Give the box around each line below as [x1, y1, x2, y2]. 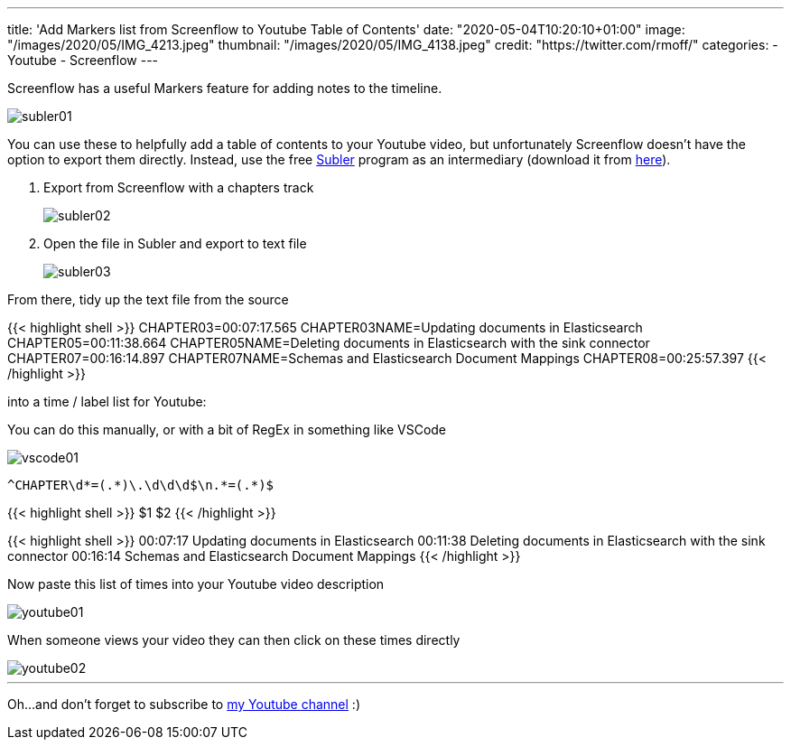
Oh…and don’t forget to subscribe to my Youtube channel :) [7, 696, 360, 712]
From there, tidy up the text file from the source [7, 292, 289, 307]
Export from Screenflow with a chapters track [43, 180, 314, 195]
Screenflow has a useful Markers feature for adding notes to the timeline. [7, 80, 442, 96]
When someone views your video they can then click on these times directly [7, 632, 461, 648]
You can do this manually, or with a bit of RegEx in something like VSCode [7, 422, 447, 437]
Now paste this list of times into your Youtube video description [7, 576, 385, 592]
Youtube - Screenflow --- [7, 52, 159, 68]
